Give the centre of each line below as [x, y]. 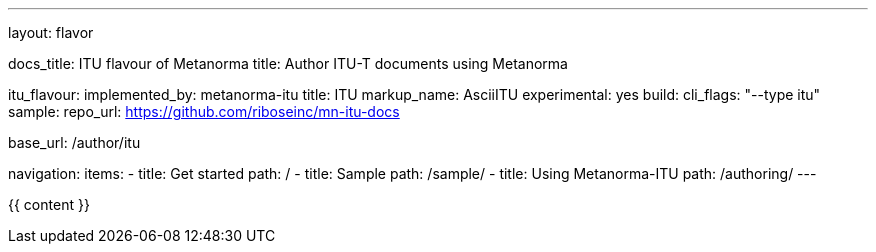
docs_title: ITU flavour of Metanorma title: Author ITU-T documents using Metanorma [288, 63]
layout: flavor [51, 32]
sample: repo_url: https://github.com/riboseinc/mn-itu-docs [204, 111]
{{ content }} [49, 204]
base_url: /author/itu [74, 142]
